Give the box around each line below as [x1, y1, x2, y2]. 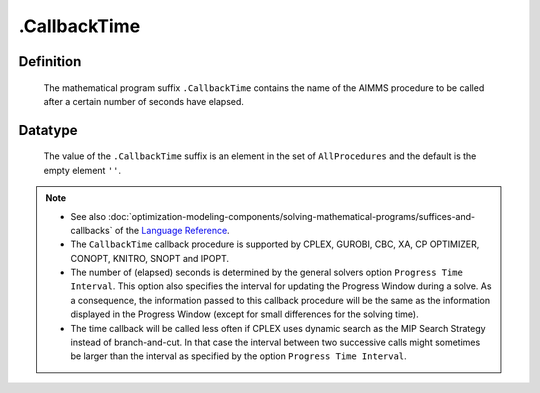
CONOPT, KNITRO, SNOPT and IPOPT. [70, 252, 230, 264]
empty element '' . [43, 164, 122, 176]
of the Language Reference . [114, 224, 230, 236]
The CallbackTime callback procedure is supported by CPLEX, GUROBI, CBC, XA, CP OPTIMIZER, [70, 238, 480, 250]
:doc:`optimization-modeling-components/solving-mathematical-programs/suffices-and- [108, 210, 476, 222]
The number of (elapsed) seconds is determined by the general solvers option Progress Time [70, 266, 464, 279]
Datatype [18, 121, 78, 139]
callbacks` [70, 224, 113, 236]
